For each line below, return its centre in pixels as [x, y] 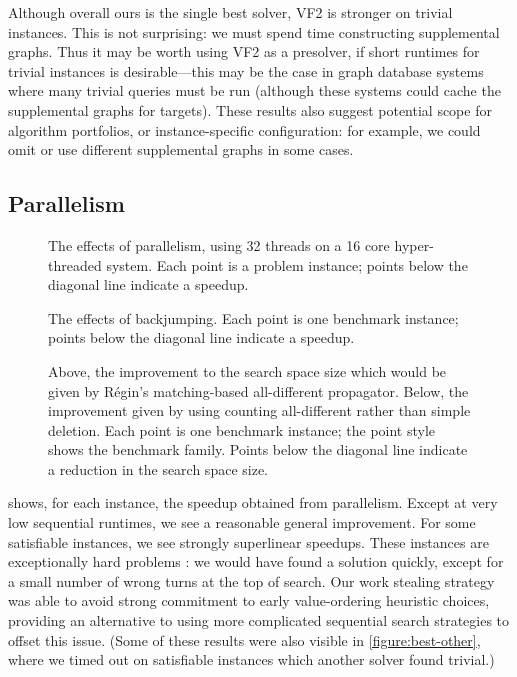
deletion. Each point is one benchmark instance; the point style [242, 429]
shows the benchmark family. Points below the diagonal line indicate [258, 449]
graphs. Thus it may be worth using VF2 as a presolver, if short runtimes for [244, 51]
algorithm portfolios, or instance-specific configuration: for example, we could [244, 129]
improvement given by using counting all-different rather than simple [259, 410]
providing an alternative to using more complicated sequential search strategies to [259, 620]
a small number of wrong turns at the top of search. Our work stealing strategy [251, 580]
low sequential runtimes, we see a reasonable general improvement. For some [242, 522]
